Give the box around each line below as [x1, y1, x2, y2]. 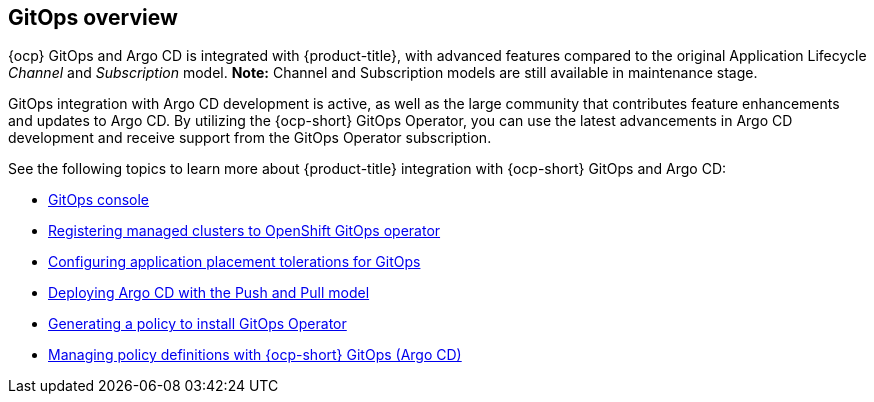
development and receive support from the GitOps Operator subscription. [8, 129, 492, 147]
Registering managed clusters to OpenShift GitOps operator [48, 222, 441, 240]
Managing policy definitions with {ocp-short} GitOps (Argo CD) [48, 346, 462, 364]
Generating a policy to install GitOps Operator [48, 315, 347, 333]
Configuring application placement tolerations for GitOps [48, 253, 421, 271]
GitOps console [48, 191, 150, 209]
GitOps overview [8, 5, 178, 30]
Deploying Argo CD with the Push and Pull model [48, 284, 370, 302]
